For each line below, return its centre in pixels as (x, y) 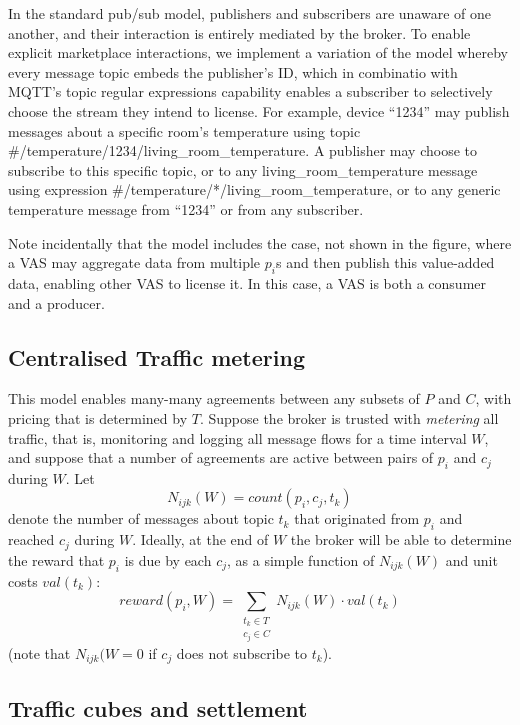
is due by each (168, 559)
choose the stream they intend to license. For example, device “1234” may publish (259, 110)
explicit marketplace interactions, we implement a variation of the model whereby (258, 52)
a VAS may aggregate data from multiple (134, 262)
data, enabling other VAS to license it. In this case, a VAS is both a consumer (247, 282)
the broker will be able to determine (401, 539)
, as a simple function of (301, 559)
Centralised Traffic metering (156, 356)
